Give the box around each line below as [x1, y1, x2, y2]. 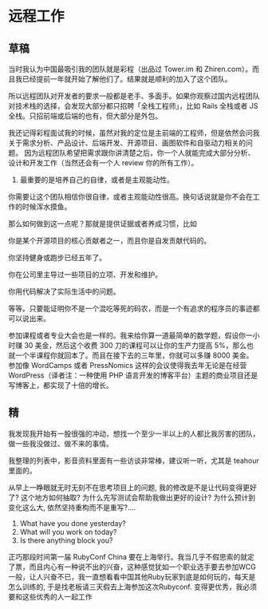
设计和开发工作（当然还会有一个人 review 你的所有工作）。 [8, 158, 199, 168]
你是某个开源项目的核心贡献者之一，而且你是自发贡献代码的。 [8, 236, 211, 245]
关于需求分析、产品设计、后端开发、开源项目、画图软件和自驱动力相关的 [8, 138, 246, 148]
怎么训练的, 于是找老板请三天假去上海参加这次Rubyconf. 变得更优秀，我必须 [8, 582, 258, 591]
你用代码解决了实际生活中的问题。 [8, 287, 120, 296]
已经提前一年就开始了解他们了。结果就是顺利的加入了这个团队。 [22, 74, 232, 84]
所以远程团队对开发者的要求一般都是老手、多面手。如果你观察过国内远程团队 [8, 91, 260, 101]
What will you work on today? [19, 527, 117, 536]
